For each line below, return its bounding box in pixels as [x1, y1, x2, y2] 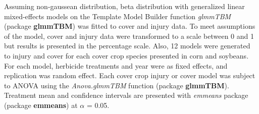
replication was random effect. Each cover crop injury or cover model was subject [4, 70, 255, 81]
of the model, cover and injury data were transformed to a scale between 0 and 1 [4, 30, 254, 41]
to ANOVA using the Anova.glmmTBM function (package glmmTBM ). [4, 80, 229, 90]
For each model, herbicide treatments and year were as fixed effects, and [4, 60, 228, 71]
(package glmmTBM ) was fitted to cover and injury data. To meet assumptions [4, 21, 255, 31]
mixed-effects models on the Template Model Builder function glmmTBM [4, 11, 231, 21]
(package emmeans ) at [4, 99, 78, 110]
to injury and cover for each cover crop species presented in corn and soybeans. [4, 50, 249, 61]
